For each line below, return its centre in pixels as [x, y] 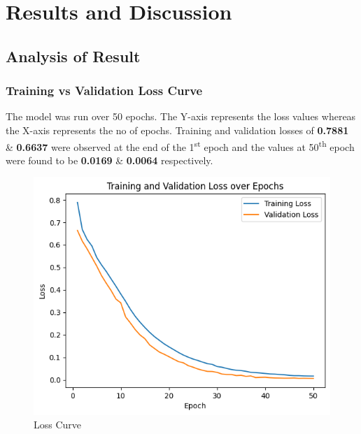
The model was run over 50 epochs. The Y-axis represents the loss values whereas [181, 116]
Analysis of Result [73, 56]
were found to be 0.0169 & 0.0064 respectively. [109, 160]
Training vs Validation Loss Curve [104, 91]
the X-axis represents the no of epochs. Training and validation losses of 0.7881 [177, 130]
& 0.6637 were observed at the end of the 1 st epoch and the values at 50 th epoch [180, 145]
